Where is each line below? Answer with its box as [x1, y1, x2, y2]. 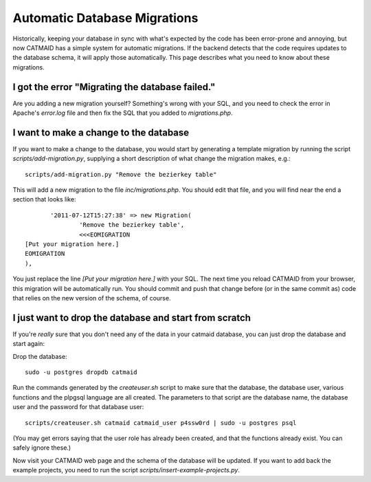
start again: [12, 340, 45, 348]
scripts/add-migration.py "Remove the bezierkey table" [25, 171, 217, 178]
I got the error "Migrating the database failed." [12, 81, 216, 93]
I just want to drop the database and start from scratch [12, 311, 251, 323]
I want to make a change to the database [12, 127, 190, 138]
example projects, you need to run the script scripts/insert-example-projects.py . [12, 466, 240, 474]
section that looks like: [12, 195, 76, 204]
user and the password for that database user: [12, 403, 144, 411]
